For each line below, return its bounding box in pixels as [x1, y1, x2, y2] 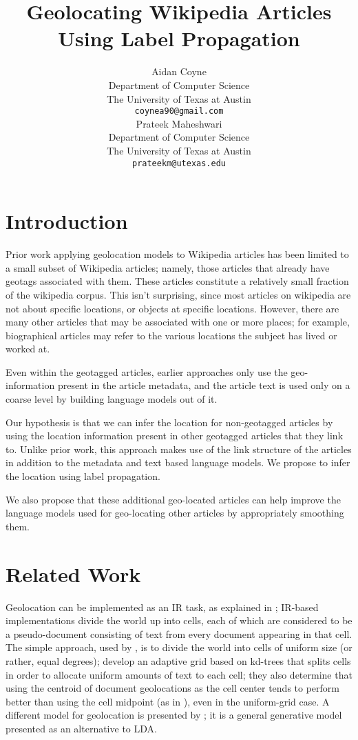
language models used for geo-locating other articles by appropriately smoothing [6, 506, 344, 520]
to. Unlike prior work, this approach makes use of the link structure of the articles [6, 441, 352, 456]
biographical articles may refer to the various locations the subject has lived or [6, 328, 337, 342]
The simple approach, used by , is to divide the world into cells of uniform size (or [6, 640, 352, 654]
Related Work [6, 559, 141, 588]
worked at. [6, 341, 50, 356]
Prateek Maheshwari [136, 116, 222, 130]
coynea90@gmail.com [134, 106, 224, 117]
